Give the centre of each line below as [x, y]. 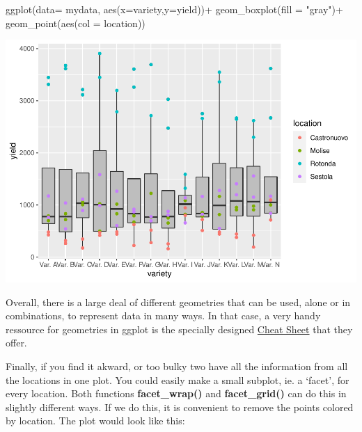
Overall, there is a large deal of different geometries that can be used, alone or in [178, 302]
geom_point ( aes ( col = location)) [76, 23]
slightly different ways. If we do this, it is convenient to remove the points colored [180, 407]
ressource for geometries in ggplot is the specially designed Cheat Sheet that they [179, 329]
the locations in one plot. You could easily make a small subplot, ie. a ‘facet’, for [178, 379]
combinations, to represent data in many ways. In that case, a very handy [163, 315]
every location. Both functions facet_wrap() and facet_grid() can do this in [176, 393]
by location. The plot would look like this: [95, 421]
